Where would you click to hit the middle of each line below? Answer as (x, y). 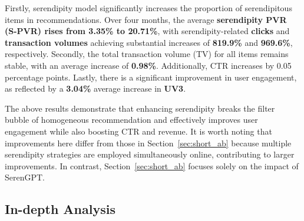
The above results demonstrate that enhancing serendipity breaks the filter (140, 108)
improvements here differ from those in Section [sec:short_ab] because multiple (148, 143)
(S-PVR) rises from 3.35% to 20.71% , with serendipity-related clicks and (147, 31)
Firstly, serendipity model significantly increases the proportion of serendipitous (148, 8)
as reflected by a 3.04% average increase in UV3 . (95, 88)
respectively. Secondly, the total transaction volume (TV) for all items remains (147, 54)
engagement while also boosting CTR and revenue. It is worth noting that (138, 131)
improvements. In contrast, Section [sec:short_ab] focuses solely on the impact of (152, 165)
